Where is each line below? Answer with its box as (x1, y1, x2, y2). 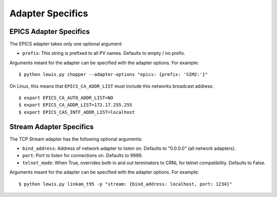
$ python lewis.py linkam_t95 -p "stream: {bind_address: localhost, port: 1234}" (18, 181, 232, 187)
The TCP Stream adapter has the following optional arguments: (9, 136, 143, 142)
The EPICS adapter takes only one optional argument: (9, 41, 123, 47)
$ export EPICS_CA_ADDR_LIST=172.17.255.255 (18, 102, 133, 108)
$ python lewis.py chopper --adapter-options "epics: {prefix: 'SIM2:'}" (18, 72, 208, 77)
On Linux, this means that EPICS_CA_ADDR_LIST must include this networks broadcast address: (9, 83, 214, 89)
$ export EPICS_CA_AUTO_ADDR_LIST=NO (18, 95, 114, 101)
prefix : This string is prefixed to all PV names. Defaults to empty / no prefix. (22, 50, 186, 56)
